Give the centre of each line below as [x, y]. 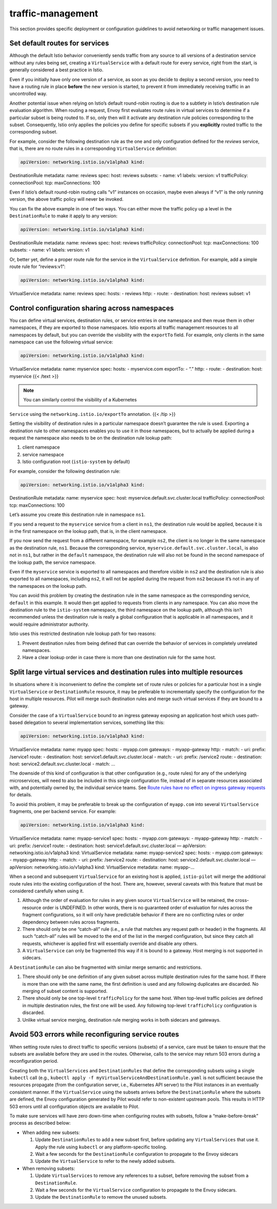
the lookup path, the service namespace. [53, 562]
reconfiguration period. [34, 1061]
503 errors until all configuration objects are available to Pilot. [74, 1106]
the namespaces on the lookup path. [48, 586]
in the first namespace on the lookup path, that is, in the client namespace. [88, 531]
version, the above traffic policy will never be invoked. [66, 199]
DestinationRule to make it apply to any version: [63, 216]
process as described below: [40, 1123]
